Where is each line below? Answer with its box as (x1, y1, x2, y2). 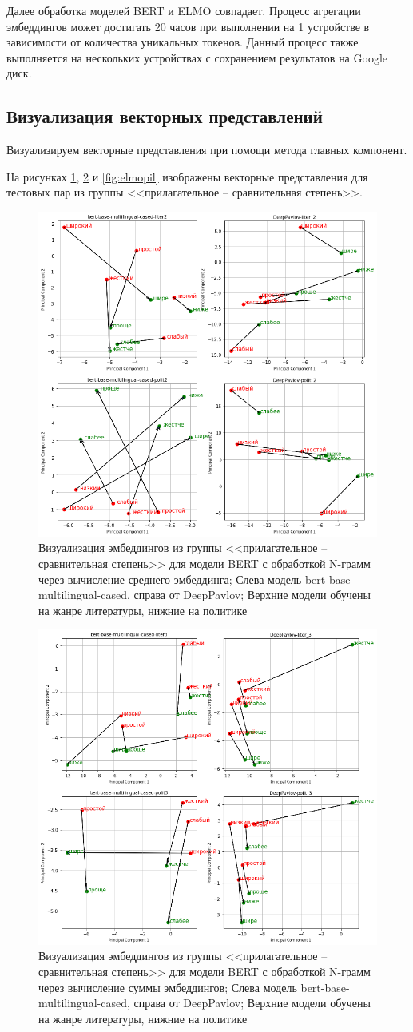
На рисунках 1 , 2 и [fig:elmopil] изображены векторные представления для (6, 168, 368, 185)
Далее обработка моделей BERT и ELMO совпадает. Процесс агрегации (6, 2, 361, 18)
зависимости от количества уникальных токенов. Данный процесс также (6, 34, 359, 50)
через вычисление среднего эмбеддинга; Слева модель (38, 570, 302, 587)
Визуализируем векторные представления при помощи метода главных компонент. (6, 141, 407, 158)
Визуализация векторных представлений (6, 104, 323, 129)
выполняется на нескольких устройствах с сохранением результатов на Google (6, 49, 387, 65)
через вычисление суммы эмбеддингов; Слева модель (38, 978, 297, 995)
